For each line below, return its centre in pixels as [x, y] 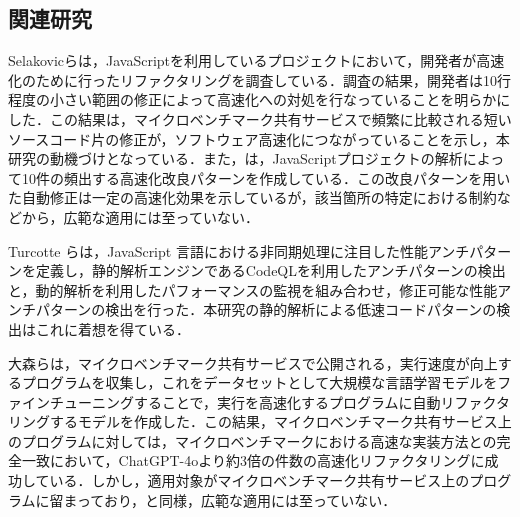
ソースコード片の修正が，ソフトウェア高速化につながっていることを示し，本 [259, 138]
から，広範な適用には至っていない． [140, 216]
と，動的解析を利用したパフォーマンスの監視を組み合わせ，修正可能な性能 [253, 289]
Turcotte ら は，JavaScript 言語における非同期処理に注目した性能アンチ [239, 250]
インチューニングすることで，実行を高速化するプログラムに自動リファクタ [266, 401]
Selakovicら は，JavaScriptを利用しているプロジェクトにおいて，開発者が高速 [256, 60]
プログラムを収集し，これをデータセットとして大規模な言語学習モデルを [259, 382]
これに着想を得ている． [112, 328]
